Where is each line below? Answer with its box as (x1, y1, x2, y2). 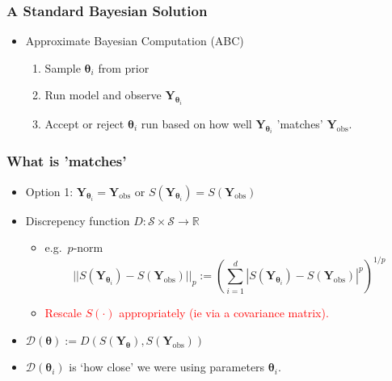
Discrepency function (25, 211, 130, 228)
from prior (98, 59, 150, 76)
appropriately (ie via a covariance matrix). (119, 304, 329, 321)
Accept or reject (44, 115, 124, 132)
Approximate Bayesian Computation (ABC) (25, 32, 244, 49)
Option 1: (25, 182, 74, 199)
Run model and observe (44, 86, 162, 103)
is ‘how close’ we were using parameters (69, 358, 265, 375)
